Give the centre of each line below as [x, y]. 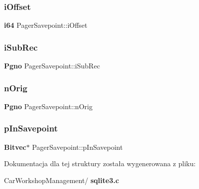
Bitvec [15, 147]
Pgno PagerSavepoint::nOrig [48, 106]
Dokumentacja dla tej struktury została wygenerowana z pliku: [100, 163]
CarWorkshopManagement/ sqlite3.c [62, 180]
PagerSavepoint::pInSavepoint [77, 147]
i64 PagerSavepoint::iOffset [46, 25]
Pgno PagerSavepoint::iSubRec [52, 66]
